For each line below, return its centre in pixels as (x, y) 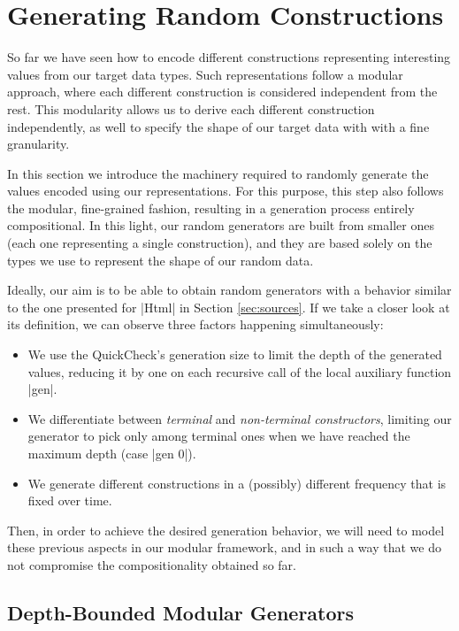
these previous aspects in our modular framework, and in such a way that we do (224, 547)
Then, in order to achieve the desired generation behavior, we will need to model (226, 530)
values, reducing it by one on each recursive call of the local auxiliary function (240, 371)
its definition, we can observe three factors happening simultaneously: (195, 324)
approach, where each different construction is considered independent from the (222, 92)
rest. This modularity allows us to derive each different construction (191, 108)
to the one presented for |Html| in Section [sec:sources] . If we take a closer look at (229, 307)
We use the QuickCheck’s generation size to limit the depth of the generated (235, 354)
